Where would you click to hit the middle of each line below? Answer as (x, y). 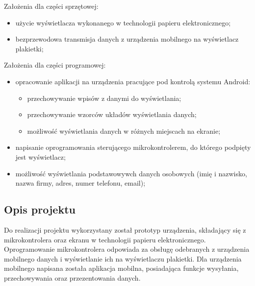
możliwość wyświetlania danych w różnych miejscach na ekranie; (124, 131)
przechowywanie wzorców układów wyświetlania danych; (112, 114)
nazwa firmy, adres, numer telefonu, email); (80, 183)
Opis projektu (40, 209)
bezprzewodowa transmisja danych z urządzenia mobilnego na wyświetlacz (127, 39)
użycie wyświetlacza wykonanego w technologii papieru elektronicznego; (123, 22)
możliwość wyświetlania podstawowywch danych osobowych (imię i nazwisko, (131, 173)
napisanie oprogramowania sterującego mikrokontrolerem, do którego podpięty (133, 147)
